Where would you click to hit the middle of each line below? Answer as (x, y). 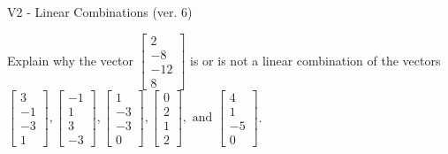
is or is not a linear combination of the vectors (315, 60)
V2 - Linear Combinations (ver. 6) (100, 12)
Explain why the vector (70, 60)
